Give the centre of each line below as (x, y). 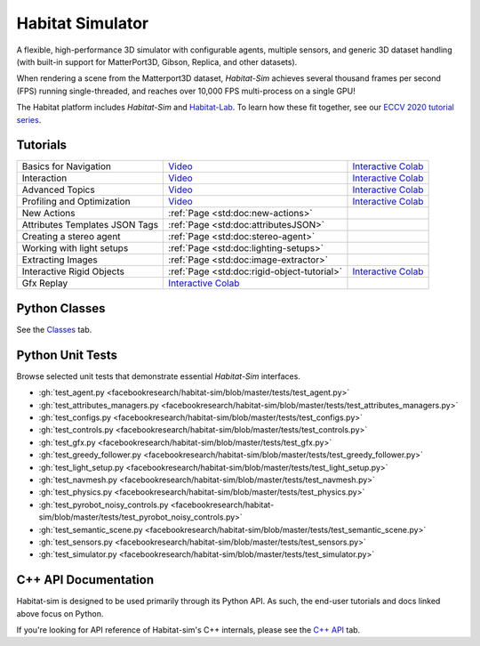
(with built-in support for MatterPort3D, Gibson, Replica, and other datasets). (157, 61)
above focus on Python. (60, 613)
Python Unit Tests (67, 355)
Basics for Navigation (66, 166)
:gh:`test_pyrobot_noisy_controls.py (104, 505)
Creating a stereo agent (71, 237)
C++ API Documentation (85, 580)
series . (29, 119)
